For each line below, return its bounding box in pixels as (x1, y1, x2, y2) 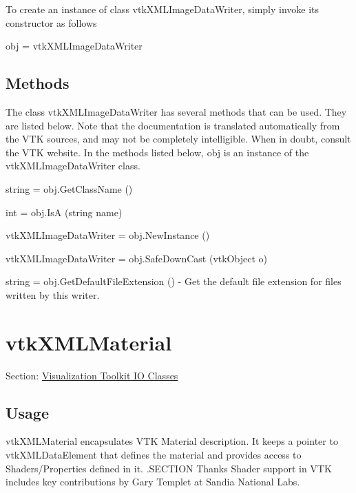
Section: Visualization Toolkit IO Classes (6, 368, 178, 382)
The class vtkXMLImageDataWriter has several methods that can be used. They (6, 104, 347, 118)
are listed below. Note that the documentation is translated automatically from (6, 118, 340, 132)
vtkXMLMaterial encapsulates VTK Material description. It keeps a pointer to (6, 434, 338, 448)
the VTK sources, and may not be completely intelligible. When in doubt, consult (6, 132, 351, 146)
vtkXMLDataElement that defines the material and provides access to (6, 448, 302, 462)
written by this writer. (6, 287, 100, 302)
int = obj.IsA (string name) (6, 204, 123, 219)
